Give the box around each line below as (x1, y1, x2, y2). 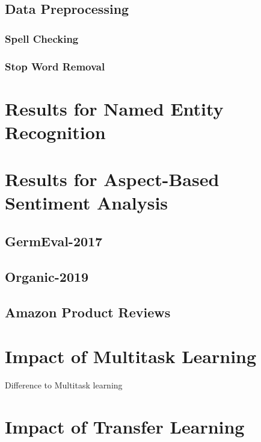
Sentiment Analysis (5, 190, 168, 215)
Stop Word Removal (5, 58, 105, 73)
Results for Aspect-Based (5, 167, 220, 191)
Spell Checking (5, 31, 79, 46)
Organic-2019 (5, 267, 89, 285)
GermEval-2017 (5, 231, 103, 250)
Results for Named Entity (5, 96, 224, 120)
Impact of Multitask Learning (5, 344, 257, 369)
